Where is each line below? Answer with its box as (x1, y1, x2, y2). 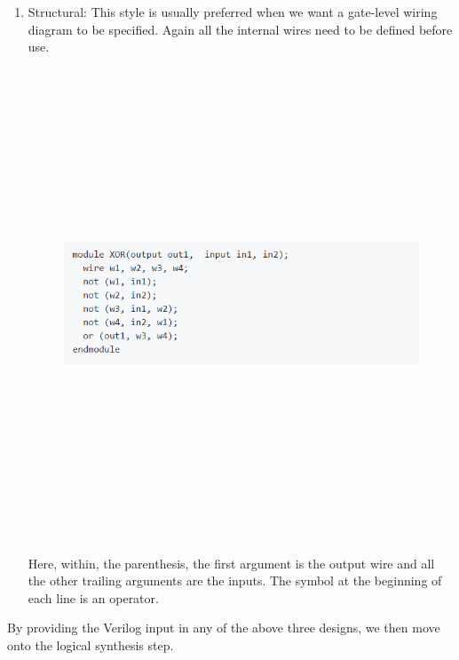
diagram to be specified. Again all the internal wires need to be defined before (28, 20, 453, 38)
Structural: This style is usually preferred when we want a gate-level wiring (28, 3, 438, 20)
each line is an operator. (28, 588, 159, 607)
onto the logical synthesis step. (7, 635, 174, 654)
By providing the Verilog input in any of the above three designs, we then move (7, 618, 440, 637)
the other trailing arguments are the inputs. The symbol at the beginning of (28, 571, 442, 590)
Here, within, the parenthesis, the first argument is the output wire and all (28, 553, 435, 572)
